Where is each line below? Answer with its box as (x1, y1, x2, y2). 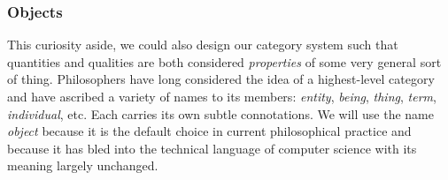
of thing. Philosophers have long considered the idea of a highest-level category (7, 70, 435, 88)
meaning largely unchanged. (7, 156, 158, 175)
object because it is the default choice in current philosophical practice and (7, 122, 412, 140)
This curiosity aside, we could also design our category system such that (7, 35, 398, 54)
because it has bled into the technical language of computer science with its (7, 139, 417, 157)
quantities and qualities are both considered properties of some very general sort (7, 52, 442, 71)
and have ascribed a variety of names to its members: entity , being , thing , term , (7, 87, 436, 105)
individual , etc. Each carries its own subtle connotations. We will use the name (7, 104, 434, 123)
